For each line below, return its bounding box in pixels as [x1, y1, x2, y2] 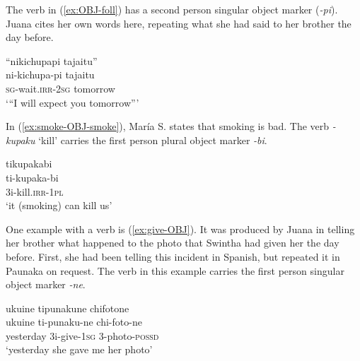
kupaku [6, 132, 35, 147]
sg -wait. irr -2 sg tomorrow [6, 81, 115, 95]
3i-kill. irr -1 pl [6, 184, 64, 199]
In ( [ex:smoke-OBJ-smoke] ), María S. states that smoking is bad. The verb [6, 119, 330, 134]
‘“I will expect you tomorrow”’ [6, 95, 139, 110]
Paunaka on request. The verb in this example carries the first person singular [6, 263, 344, 278]
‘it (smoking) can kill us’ [6, 198, 112, 213]
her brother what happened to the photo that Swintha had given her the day [6, 235, 339, 250]
